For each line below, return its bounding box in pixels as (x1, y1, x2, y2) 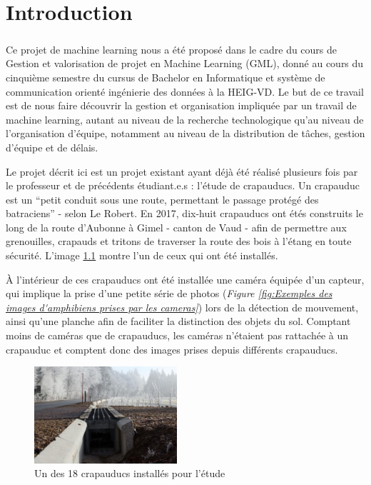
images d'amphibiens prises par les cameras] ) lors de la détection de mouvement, (6, 299, 359, 314)
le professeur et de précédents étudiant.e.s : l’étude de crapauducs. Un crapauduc (6, 178, 360, 193)
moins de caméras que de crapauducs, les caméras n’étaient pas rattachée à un (6, 328, 349, 343)
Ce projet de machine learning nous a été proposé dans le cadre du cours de (6, 41, 337, 56)
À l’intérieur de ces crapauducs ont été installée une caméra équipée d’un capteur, (6, 271, 365, 286)
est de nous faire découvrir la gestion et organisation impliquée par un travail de (6, 98, 357, 113)
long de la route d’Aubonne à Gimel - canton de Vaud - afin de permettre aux (6, 219, 347, 234)
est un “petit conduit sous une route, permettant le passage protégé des (6, 191, 319, 206)
